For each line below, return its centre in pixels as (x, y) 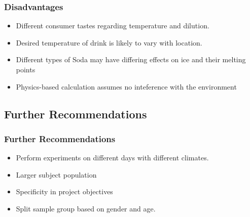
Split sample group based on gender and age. (86, 208)
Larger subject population (56, 174)
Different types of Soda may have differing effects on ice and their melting (131, 59)
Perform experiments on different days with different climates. (112, 158)
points (26, 69)
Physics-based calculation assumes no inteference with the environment (126, 86)
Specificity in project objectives (64, 191)
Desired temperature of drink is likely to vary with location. (109, 42)
